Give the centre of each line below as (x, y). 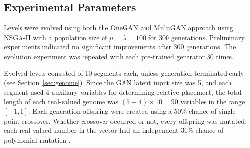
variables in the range (213, 101)
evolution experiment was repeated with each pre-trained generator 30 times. (119, 56)
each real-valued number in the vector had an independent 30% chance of (114, 130)
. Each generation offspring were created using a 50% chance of (122, 111)
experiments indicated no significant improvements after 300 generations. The (120, 47)
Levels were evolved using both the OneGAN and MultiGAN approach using (119, 28)
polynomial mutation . (37, 139)
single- (229, 111)
